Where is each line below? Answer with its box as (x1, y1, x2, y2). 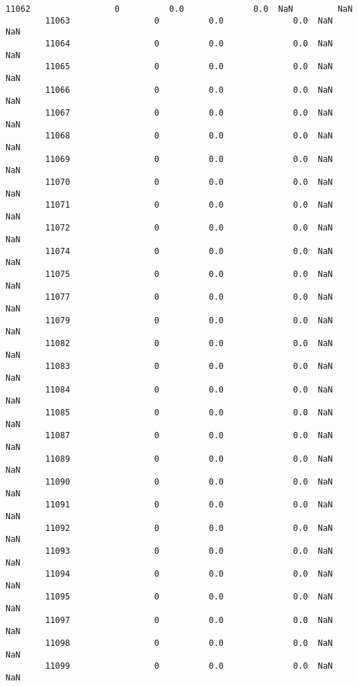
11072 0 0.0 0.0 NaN (45, 223, 333, 233)
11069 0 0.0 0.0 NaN (45, 154, 333, 164)
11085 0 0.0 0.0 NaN (45, 407, 333, 417)
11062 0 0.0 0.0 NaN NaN (6, 4, 353, 14)
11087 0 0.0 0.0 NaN (45, 431, 333, 441)
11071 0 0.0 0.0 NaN (45, 200, 333, 210)
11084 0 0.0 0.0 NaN (45, 384, 333, 395)
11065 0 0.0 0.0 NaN (45, 62, 333, 72)
